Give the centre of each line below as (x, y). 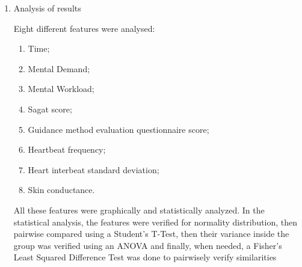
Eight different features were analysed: (84, 28)
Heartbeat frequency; (67, 149)
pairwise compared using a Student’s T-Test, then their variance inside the (151, 234)
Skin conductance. (61, 190)
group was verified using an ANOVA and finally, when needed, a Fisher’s (148, 245)
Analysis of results (47, 8)
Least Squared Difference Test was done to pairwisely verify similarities (145, 257)
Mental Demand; (59, 68)
